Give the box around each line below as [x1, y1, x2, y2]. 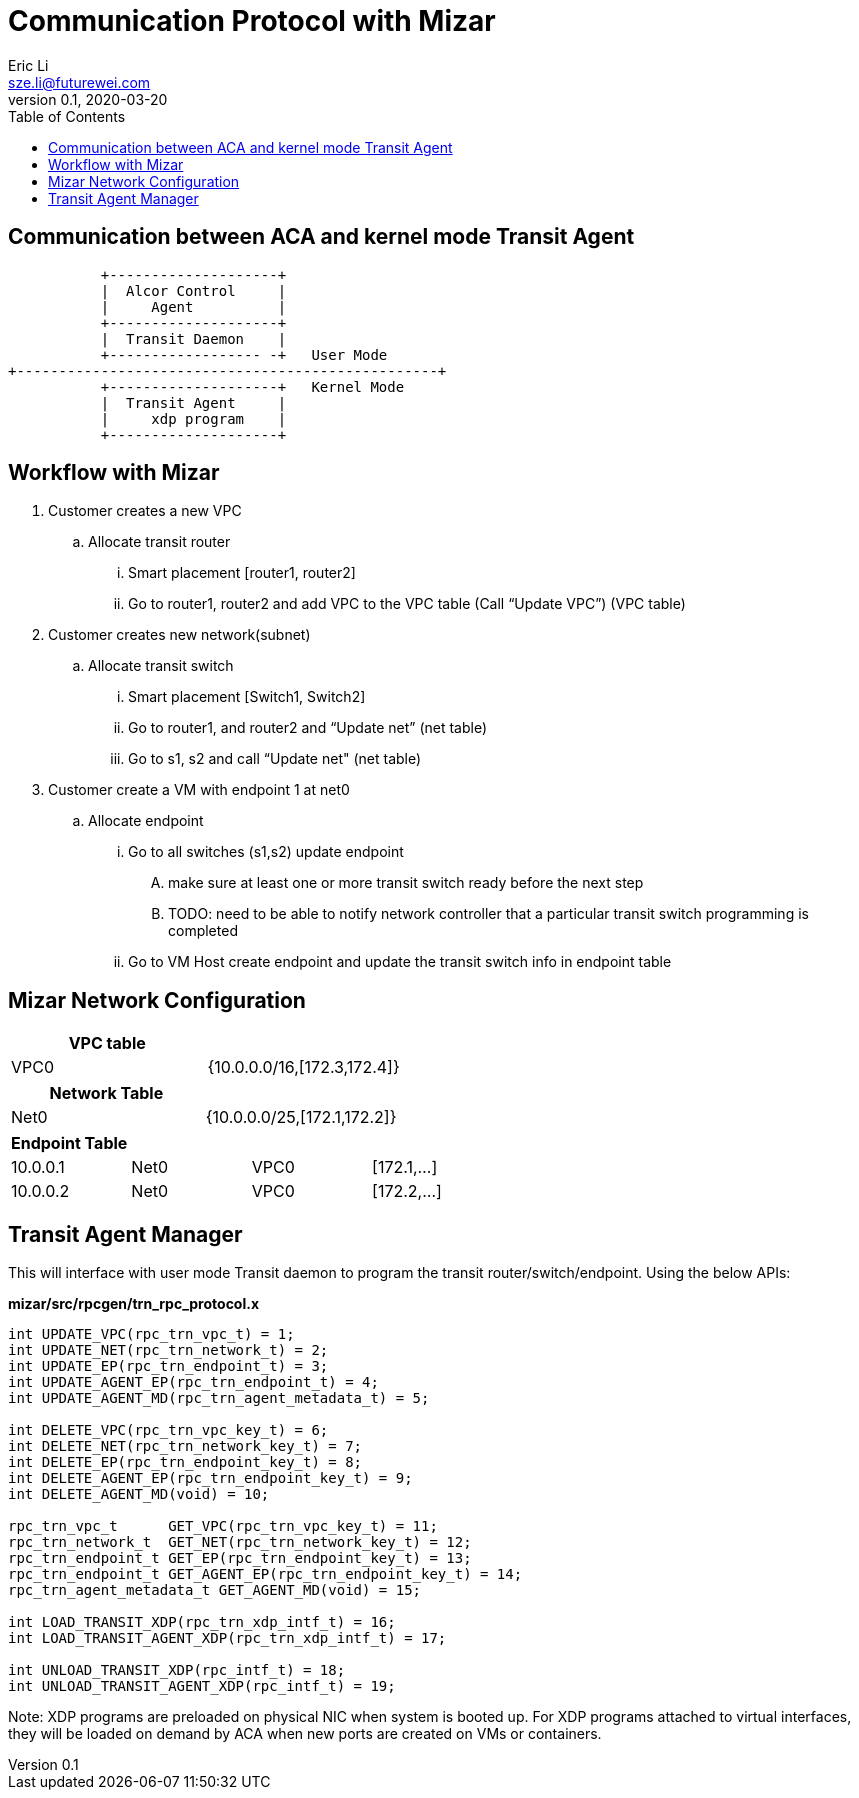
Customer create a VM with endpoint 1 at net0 [48, 781, 350, 799]
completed [168, 922, 238, 940]
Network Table [49, 1083, 164, 1104]
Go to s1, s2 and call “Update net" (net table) [128, 750, 422, 768]
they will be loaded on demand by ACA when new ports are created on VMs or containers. [8, 1725, 602, 1743]
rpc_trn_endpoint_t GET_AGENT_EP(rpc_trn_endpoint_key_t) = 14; [8, 1566, 523, 1583]
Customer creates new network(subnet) [48, 626, 311, 644]
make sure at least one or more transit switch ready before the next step [168, 874, 644, 892]
